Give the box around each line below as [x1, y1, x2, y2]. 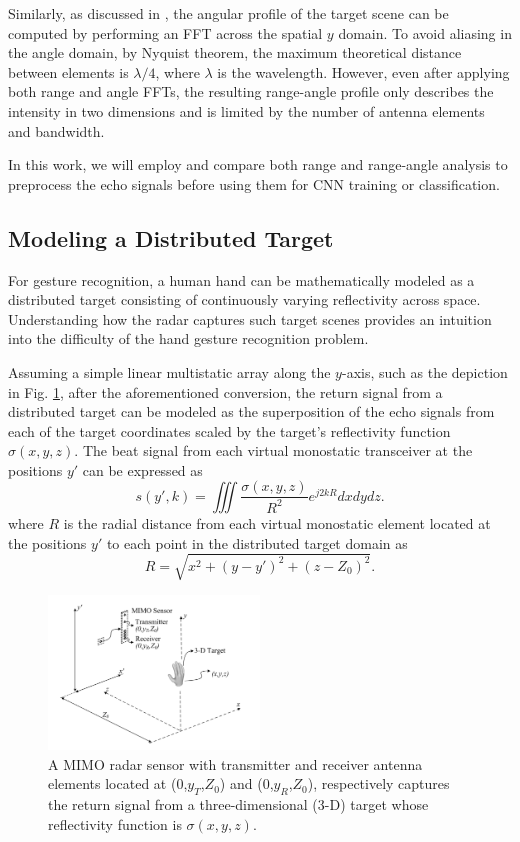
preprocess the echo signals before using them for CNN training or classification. [8, 173, 500, 194]
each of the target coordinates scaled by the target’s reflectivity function [8, 420, 451, 441]
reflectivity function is [48, 813, 182, 834]
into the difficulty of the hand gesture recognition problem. [8, 328, 369, 349]
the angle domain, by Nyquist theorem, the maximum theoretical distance [8, 42, 462, 63]
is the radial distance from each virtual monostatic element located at [63, 512, 491, 533]
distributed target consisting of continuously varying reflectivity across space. [8, 289, 481, 310]
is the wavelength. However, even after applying [217, 61, 510, 82]
